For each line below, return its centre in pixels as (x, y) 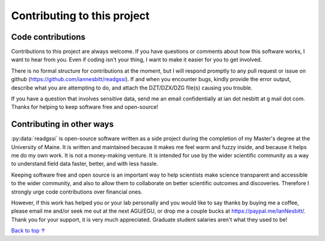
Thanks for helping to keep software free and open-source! (85, 107)
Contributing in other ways (63, 124)
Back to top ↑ (28, 231)
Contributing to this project (80, 16)
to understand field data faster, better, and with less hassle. (85, 164)
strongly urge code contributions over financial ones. (77, 192)
